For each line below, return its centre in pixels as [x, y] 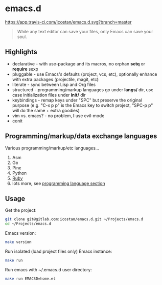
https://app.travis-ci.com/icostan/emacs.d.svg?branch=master [69, 22]
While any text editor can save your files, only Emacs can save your [85, 31]
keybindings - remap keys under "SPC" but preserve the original [77, 100]
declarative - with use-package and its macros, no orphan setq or [79, 63]
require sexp [25, 69]
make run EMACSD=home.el [30, 279]
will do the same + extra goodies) [46, 110]
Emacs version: [21, 233]
